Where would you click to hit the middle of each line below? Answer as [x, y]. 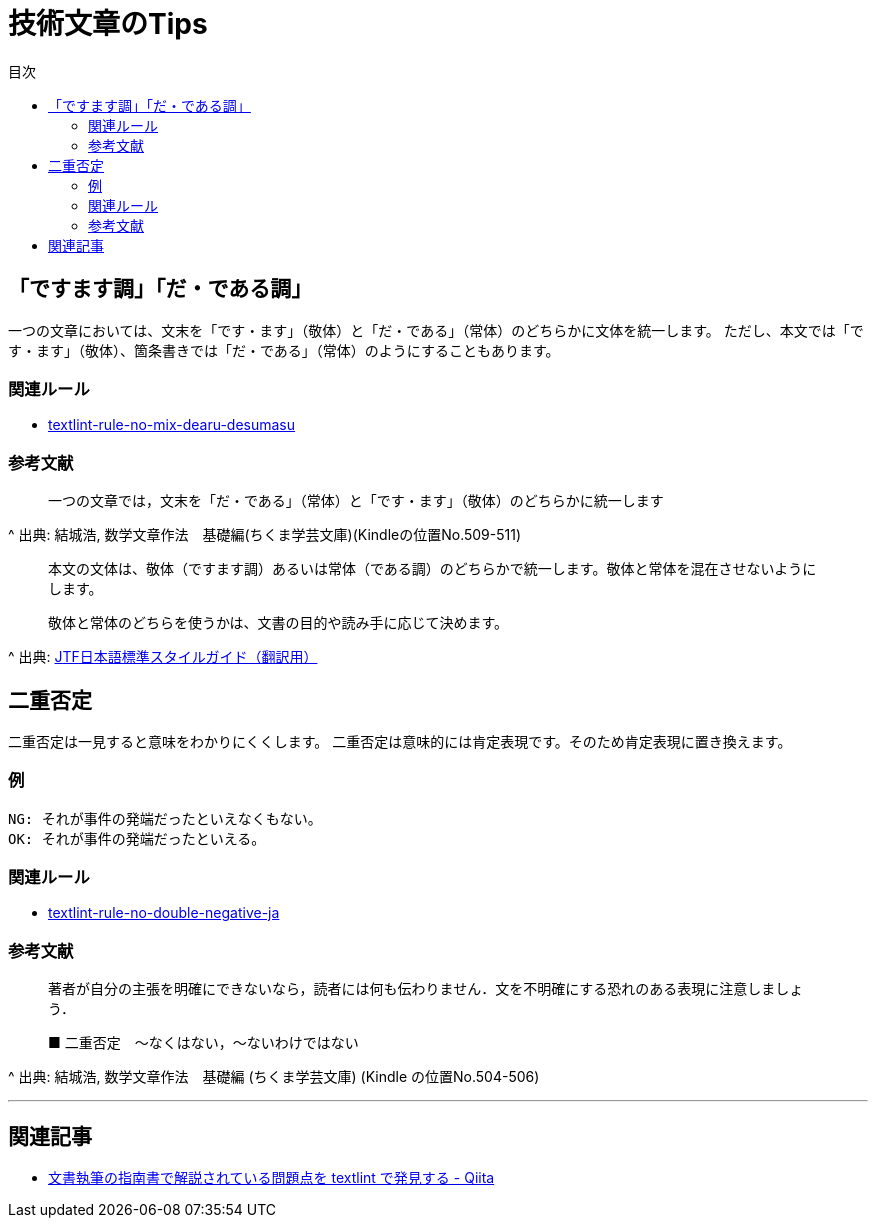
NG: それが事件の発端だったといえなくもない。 [165, 818]
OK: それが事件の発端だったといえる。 [137, 838]
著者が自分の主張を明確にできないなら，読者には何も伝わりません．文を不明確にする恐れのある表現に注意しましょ [426, 989]
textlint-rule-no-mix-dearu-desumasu [172, 425]
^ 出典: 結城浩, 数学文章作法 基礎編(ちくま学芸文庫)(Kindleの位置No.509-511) [265, 535]
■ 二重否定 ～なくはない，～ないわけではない [203, 1043]
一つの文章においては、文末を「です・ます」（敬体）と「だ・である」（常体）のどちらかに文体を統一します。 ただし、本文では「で [436, 330]
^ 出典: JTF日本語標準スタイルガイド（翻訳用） [163, 657]
